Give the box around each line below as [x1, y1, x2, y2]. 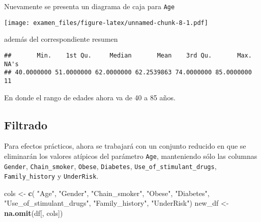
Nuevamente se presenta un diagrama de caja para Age [4, 1, 175, 11]
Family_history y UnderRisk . [4, 171, 99, 181]
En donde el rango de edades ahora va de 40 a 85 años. [4, 92, 176, 102]
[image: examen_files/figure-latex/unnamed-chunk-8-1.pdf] [4, 19, 208, 26]
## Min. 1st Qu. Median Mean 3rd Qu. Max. [4, 51, 252, 59]
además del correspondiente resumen [4, 34, 118, 44]
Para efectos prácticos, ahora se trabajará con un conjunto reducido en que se [4, 141, 246, 151]
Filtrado [4, 117, 48, 132]
